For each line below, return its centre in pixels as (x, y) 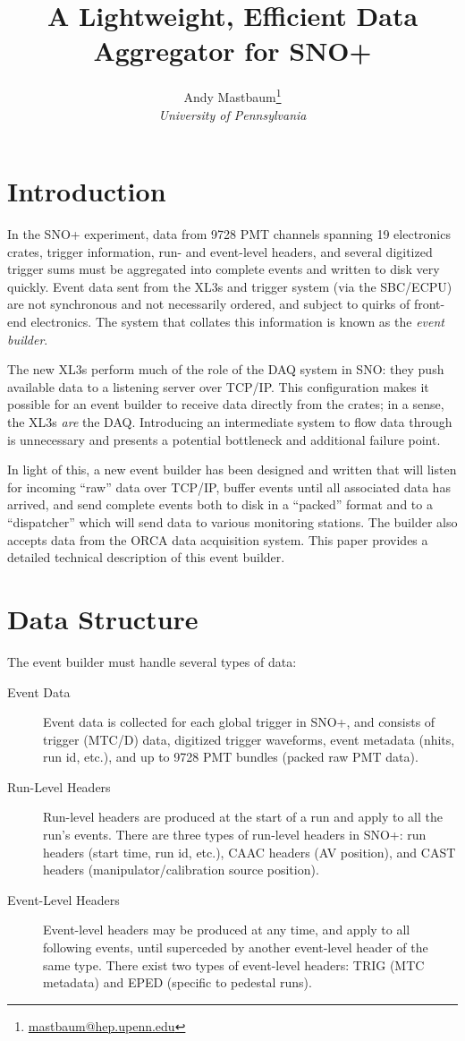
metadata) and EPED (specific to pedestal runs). (178, 982)
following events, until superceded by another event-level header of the (236, 947)
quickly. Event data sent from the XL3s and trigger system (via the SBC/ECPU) (230, 286)
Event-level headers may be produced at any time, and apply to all (227, 930)
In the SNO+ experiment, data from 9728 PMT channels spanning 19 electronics (229, 234)
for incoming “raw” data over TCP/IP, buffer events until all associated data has (229, 486)
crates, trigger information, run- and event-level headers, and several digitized (220, 251)
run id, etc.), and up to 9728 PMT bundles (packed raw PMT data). (231, 757)
